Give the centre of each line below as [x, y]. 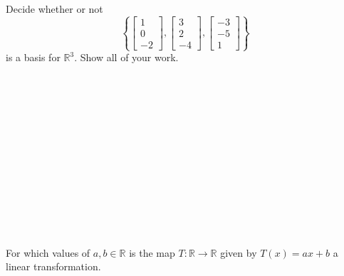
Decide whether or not [54, 9]
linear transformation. [53, 266]
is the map [152, 252]
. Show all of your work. [126, 57]
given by [239, 252]
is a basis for [33, 57]
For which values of [48, 252]
